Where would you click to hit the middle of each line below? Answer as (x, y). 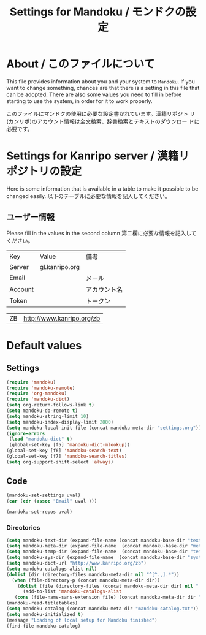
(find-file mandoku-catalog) (44, 626)
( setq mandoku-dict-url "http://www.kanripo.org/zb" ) (77, 563)
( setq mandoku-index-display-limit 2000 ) (60, 422)
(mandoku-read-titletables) (42, 603)
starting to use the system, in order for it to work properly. (79, 101)
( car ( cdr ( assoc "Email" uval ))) (52, 501)
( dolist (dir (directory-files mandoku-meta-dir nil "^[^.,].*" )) (93, 574)
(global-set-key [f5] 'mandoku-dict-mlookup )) (70, 445)
